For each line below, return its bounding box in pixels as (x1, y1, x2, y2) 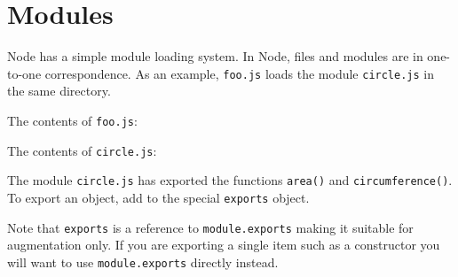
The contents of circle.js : (7, 141, 157, 159)
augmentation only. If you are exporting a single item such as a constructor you (7, 235, 440, 254)
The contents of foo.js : (7, 111, 138, 129)
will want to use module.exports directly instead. (7, 252, 279, 271)
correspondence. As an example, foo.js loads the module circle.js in (44, 64, 435, 82)
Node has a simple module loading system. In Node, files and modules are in (7, 47, 423, 65)
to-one (7, 64, 42, 82)
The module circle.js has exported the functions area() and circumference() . (7, 171, 453, 189)
